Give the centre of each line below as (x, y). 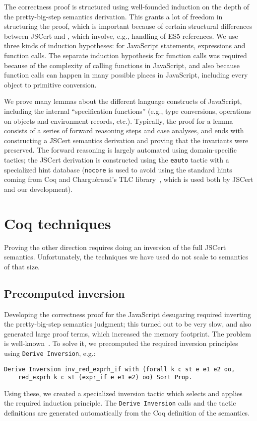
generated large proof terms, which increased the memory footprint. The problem (128, 333)
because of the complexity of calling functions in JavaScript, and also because (122, 65)
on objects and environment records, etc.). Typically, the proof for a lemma (119, 121)
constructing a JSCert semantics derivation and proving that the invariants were (126, 140)
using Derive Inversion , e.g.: (50, 353)
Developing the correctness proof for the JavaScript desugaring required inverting (128, 314)
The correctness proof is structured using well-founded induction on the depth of (127, 6)
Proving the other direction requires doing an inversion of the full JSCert (115, 247)
